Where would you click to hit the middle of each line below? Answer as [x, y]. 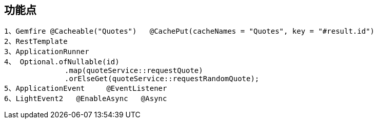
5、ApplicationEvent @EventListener [86, 89]
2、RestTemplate [36, 42]
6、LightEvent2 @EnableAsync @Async [86, 99]
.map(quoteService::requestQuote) [134, 71]
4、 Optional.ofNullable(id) [62, 62]
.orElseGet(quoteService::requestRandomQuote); [162, 79]
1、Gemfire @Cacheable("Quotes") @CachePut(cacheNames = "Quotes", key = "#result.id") [190, 31]
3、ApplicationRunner [47, 52]
